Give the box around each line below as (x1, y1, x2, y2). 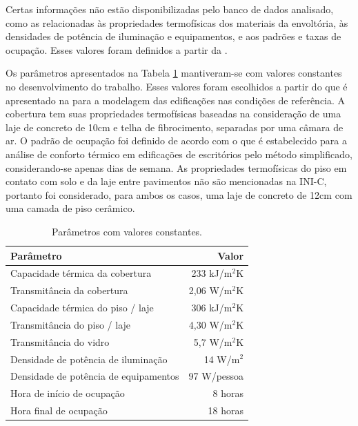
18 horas (208, 403, 244, 418)
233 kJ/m (191, 266, 232, 280)
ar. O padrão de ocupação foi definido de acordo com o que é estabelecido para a (6, 133, 347, 148)
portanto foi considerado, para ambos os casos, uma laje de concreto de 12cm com (6, 187, 352, 202)
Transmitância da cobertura (10, 283, 128, 298)
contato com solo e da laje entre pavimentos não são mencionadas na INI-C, (6, 174, 327, 188)
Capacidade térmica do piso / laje (10, 300, 154, 315)
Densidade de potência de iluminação (10, 351, 168, 366)
